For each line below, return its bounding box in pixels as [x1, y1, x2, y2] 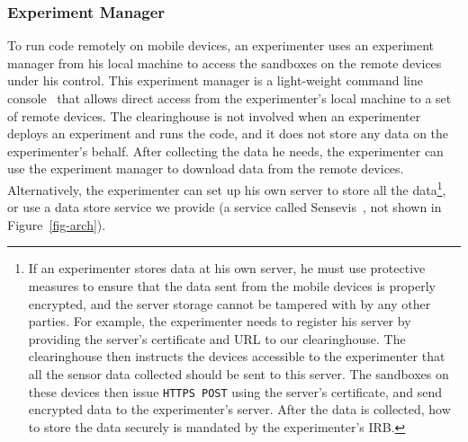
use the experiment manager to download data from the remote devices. [7, 159, 404, 178]
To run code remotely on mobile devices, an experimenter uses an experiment [7, 36, 435, 55]
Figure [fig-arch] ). [7, 215, 106, 234]
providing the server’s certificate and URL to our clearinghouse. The [28, 329, 406, 348]
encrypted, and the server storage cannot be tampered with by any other [28, 294, 431, 313]
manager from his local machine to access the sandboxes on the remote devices [7, 53, 442, 72]
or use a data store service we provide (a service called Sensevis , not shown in [7, 198, 442, 217]
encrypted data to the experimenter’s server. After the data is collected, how [28, 400, 451, 419]
